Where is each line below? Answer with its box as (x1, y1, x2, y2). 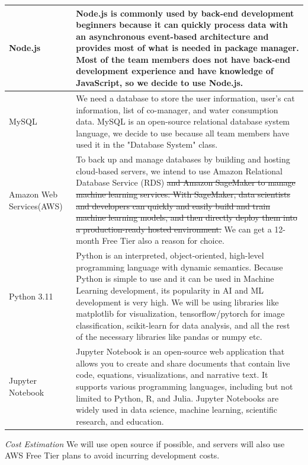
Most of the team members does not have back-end (76, 53, 290, 65)
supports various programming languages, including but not (76, 380, 293, 392)
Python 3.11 (9, 289, 53, 302)
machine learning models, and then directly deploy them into (76, 211, 297, 224)
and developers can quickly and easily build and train (76, 199, 270, 212)
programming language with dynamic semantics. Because (76, 260, 283, 273)
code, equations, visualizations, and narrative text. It (76, 368, 268, 381)
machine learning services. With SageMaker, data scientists (76, 187, 291, 200)
